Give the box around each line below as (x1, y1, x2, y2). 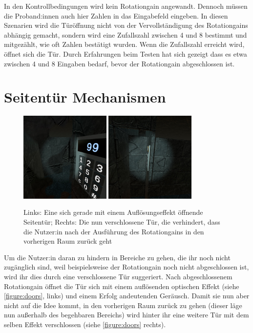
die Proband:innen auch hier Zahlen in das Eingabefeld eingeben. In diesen (4, 10, 228, 21)
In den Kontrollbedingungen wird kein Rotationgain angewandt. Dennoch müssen (4, 1, 248, 11)
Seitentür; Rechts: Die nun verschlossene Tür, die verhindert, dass (23, 217, 220, 227)
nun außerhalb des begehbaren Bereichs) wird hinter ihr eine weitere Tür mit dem (4, 310, 249, 320)
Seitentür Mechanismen (4, 87, 166, 107)
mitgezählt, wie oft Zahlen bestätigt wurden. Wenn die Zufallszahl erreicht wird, (4, 39, 245, 49)
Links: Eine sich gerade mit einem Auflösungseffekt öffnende (23, 207, 203, 217)
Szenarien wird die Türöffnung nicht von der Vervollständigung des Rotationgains (4, 20, 248, 30)
